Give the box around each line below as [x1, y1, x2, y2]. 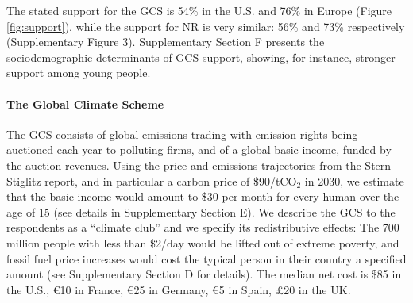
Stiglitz [6, 172, 41, 189]
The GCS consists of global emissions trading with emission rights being [6, 125, 358, 142]
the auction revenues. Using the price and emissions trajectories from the [6, 156, 361, 173]
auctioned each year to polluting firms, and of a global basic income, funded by [6, 141, 392, 158]
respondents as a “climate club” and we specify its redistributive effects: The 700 [6, 219, 399, 236]
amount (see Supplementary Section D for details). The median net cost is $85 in [6, 266, 402, 282]
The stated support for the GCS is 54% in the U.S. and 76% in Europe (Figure [6, 2, 392, 18]
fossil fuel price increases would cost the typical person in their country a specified [6, 250, 407, 267]
